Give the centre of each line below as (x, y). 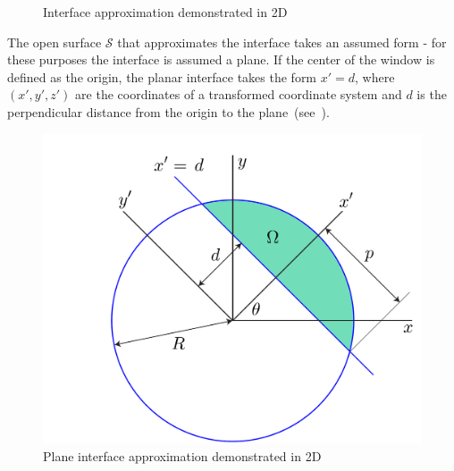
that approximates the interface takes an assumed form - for (282, 42)
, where (375, 76)
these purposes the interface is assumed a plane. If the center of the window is (221, 59)
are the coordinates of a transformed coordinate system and (239, 94)
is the (432, 94)
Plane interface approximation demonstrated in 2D (182, 455)
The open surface (55, 42)
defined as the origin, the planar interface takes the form (162, 76)
